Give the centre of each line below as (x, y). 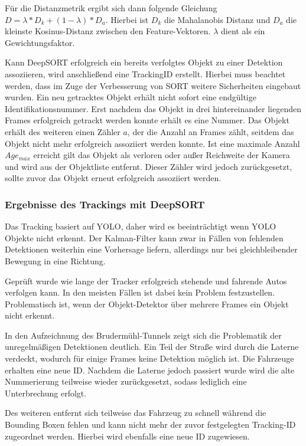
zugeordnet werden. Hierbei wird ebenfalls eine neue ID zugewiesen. (127, 436)
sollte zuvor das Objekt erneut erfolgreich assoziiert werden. (113, 178)
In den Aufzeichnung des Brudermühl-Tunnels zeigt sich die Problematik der (143, 335)
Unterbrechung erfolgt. (46, 393)
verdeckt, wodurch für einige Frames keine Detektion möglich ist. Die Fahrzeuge (149, 358)
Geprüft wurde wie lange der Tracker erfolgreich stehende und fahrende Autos (146, 281)
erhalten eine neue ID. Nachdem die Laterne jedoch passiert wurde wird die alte (150, 370)
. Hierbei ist (127, 19)
